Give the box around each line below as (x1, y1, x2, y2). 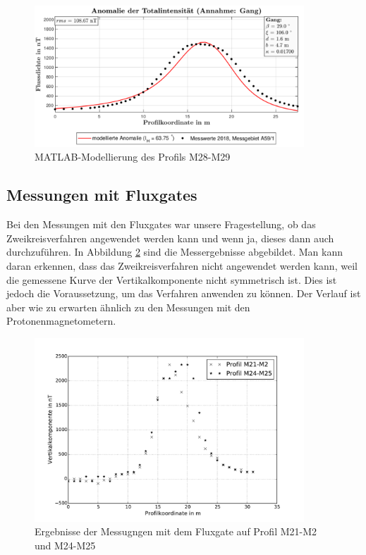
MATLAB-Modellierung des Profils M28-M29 (35, 149, 231, 164)
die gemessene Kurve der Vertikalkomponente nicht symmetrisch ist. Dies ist (6, 272, 337, 287)
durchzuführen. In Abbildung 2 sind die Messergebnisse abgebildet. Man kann (6, 244, 343, 259)
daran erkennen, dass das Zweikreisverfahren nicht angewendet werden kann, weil (6, 258, 358, 273)
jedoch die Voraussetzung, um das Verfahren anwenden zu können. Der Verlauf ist (6, 286, 361, 301)
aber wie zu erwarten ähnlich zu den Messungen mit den (6, 299, 250, 314)
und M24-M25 (35, 538, 96, 553)
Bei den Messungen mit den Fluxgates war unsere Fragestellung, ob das (6, 217, 316, 232)
